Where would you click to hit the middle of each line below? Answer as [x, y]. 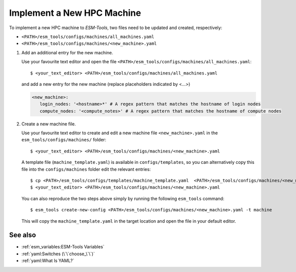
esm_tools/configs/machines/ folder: [64, 140]
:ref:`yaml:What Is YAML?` [48, 261]
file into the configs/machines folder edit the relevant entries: [86, 169]
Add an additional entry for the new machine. [67, 52]
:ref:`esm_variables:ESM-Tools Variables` [63, 247]
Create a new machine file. [49, 124]
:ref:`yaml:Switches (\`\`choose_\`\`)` [58, 254]
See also [23, 235]
